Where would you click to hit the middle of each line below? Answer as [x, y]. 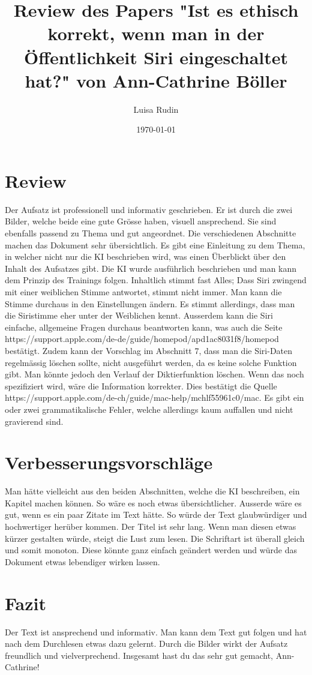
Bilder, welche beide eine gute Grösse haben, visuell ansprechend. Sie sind [141, 221]
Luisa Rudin [156, 109]
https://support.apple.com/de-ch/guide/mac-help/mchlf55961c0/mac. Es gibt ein [154, 397]
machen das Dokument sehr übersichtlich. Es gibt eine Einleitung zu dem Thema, [155, 244]
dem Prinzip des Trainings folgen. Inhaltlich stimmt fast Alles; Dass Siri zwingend [156, 280]
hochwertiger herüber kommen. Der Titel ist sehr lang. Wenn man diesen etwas [151, 526]
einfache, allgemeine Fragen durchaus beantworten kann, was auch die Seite [144, 327]
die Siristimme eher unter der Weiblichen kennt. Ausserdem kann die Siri [139, 315]
